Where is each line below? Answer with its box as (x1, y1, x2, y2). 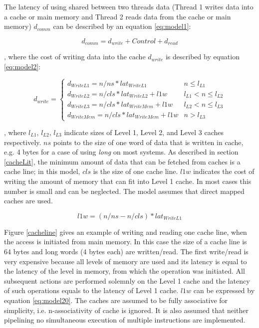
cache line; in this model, (4, 166, 80, 176)
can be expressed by (193, 285, 255, 296)
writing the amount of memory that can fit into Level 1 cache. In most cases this (4, 176, 252, 186)
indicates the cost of (193, 166, 255, 176)
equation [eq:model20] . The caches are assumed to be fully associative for (4, 295, 228, 305)
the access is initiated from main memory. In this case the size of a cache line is (4, 236, 247, 247)
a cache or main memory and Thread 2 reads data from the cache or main (4, 11, 231, 21)
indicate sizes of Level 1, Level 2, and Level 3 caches (64, 127, 224, 138)
